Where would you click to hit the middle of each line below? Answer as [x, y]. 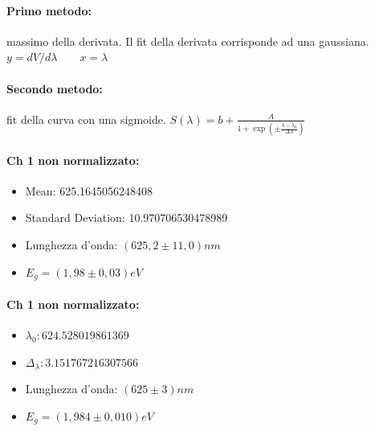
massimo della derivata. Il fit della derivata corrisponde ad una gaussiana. [188, 41]
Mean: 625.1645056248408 [89, 190]
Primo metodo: [49, 10]
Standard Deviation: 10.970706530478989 [126, 218]
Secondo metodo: [55, 88]
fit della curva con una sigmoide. [86, 119]
